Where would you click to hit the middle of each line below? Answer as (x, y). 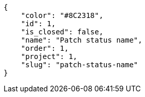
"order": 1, (45, 48)
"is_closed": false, (62, 32)
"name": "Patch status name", (81, 40)
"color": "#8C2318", (62, 15)
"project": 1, (49, 56)
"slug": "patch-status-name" (79, 65)
